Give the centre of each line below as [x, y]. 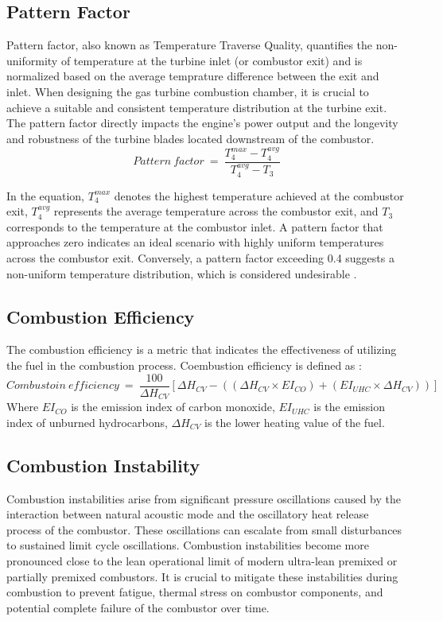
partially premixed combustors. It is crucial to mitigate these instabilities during [202, 576]
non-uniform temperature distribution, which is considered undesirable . [182, 273]
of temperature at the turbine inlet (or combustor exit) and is [212, 60]
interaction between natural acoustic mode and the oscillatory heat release [188, 514]
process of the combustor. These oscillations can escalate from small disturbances [204, 529]
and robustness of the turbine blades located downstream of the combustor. [190, 138]
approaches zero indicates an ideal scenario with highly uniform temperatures [195, 242]
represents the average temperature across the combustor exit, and [216, 211]
